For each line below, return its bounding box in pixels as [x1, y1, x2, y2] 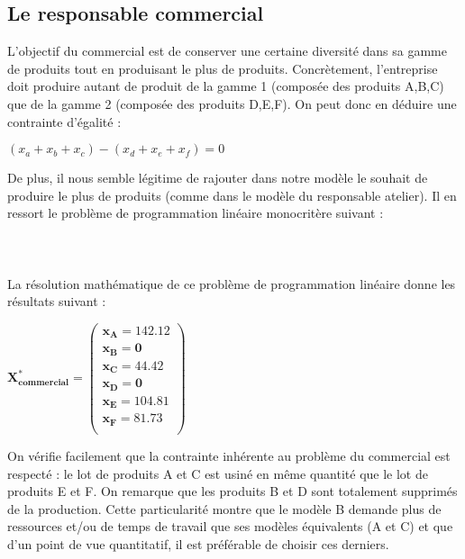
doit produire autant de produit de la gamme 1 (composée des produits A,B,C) [7, 77, 444, 95]
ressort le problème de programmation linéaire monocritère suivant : [7, 203, 384, 222]
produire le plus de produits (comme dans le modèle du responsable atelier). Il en [7, 185, 457, 204]
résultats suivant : [7, 292, 106, 311]
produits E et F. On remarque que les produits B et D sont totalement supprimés [7, 482, 458, 500]
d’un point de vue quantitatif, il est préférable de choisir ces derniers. [7, 534, 389, 553]
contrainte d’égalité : [7, 112, 122, 131]
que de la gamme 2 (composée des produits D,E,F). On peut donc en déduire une [7, 94, 457, 113]
